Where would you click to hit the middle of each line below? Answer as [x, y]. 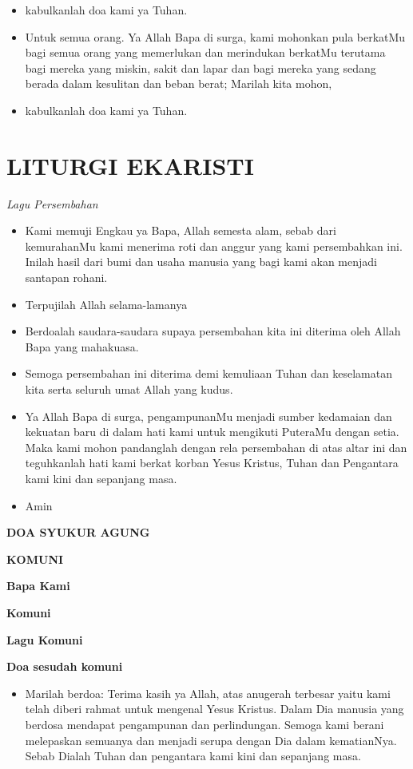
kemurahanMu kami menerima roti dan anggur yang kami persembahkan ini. [214, 246]
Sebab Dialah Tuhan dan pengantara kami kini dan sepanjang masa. [193, 756]
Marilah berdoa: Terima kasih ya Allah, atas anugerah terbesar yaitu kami [208, 693]
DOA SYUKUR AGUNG [78, 532]
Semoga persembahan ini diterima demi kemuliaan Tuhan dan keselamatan [208, 373]
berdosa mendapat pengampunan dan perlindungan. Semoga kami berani [205, 724]
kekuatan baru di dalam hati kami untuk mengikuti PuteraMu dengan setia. [212, 432]
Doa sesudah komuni [65, 666]
